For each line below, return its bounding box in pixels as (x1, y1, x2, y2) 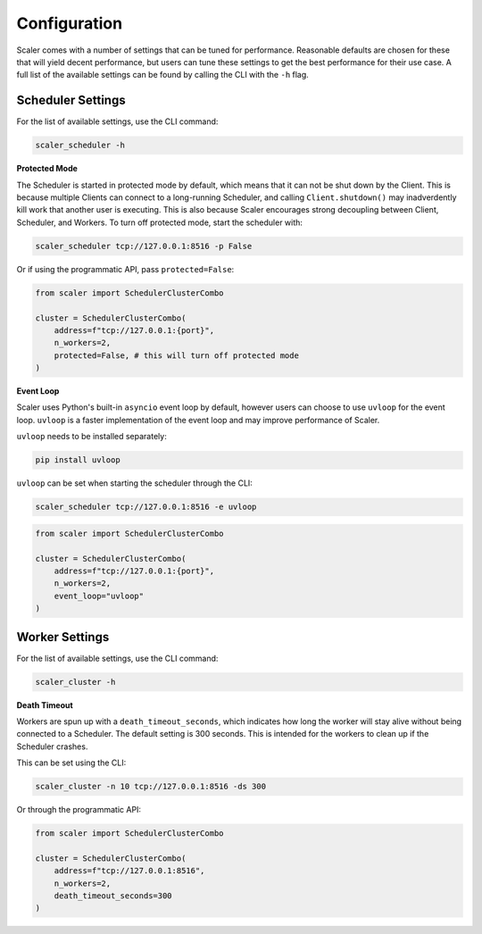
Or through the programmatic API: (16, 805, 142, 815)
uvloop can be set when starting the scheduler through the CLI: (16, 478, 253, 488)
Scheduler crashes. (16, 741, 88, 752)
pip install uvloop (35, 455, 120, 465)
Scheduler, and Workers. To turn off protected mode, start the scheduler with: (16, 217, 303, 228)
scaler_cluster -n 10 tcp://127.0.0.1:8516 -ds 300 (35, 781, 267, 792)
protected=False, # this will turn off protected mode (54, 350, 299, 361)
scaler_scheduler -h (35, 140, 125, 151)
